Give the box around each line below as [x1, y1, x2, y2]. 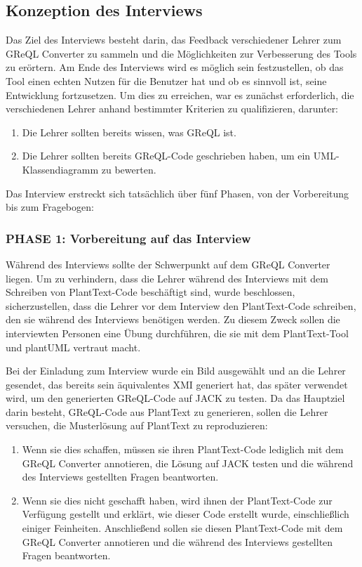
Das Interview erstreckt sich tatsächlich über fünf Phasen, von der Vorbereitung [6, 185, 349, 200]
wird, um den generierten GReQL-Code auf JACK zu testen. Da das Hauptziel [6, 391, 345, 405]
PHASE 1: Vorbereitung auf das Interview [6, 229, 251, 247]
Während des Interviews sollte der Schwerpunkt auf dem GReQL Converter [6, 256, 330, 271]
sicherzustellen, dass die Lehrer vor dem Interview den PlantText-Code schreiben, [6, 298, 356, 313]
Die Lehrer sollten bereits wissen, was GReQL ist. [22, 124, 236, 139]
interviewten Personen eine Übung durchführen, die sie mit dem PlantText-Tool [6, 325, 349, 340]
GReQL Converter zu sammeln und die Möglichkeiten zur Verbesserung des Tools [6, 46, 357, 60]
